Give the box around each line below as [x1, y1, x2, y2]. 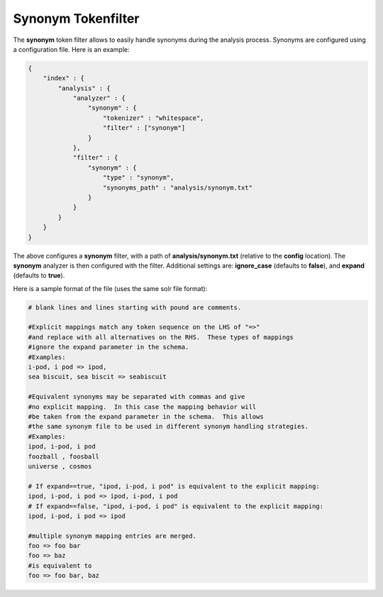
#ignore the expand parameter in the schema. [28, 343, 189, 351]
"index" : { [43, 75, 85, 82]
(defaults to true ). [13, 271, 65, 280]
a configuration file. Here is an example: [13, 45, 130, 53]
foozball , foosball [28, 452, 99, 461]
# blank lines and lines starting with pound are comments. [28, 303, 242, 312]
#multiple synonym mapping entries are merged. [28, 532, 196, 540]
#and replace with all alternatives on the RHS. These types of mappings [28, 333, 294, 341]
